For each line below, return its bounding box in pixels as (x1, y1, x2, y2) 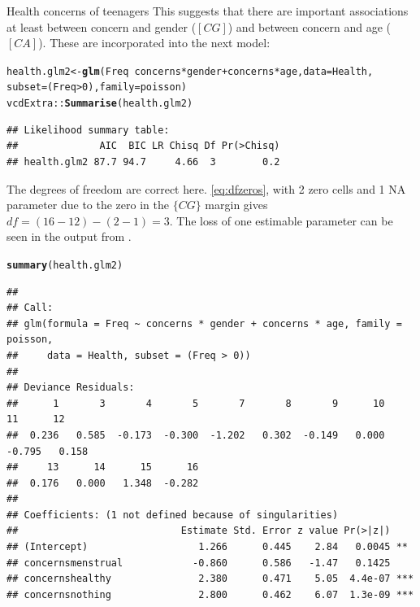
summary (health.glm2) (6, 259, 123, 271)
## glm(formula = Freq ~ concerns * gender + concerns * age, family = (6, 317, 402, 330)
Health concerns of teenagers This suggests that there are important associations (6, 2, 409, 19)
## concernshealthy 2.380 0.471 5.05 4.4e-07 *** (6, 573, 414, 585)
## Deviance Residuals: (6, 382, 135, 394)
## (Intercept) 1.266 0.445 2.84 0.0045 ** (6, 541, 408, 553)
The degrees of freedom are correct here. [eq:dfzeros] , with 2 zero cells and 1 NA (6, 180, 406, 197)
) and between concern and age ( (227, 18, 392, 35)
